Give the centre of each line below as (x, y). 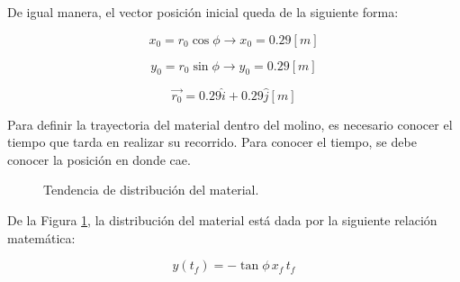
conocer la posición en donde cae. (99, 159)
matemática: (41, 237)
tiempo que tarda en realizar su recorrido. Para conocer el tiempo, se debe (212, 142)
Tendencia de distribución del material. (151, 190)
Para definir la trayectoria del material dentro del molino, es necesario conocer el (230, 124)
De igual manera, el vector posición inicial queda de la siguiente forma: (203, 12)
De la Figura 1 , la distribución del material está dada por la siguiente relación (222, 219)
